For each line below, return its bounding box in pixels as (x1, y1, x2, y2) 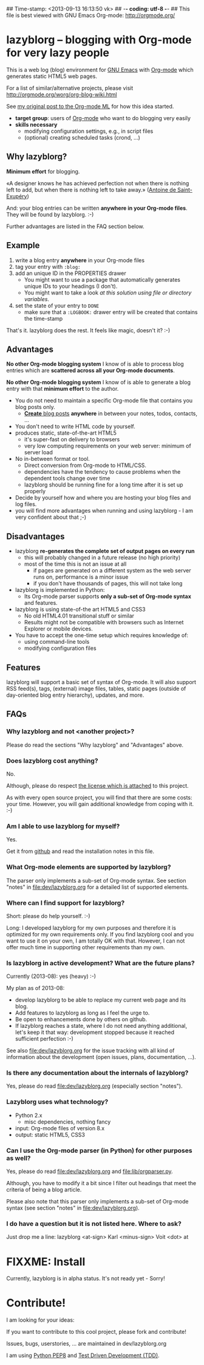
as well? (6, 1153, 31, 1162)
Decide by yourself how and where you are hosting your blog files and (15, 494, 191, 502)
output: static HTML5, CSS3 (15, 1131, 85, 1138)
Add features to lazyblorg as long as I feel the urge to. (15, 1009, 150, 1017)
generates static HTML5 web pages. (6, 73, 97, 80)
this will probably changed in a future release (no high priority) (24, 554, 181, 561)
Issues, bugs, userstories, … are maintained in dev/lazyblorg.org (6, 1340, 167, 1347)
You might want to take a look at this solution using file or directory (24, 289, 192, 296)
